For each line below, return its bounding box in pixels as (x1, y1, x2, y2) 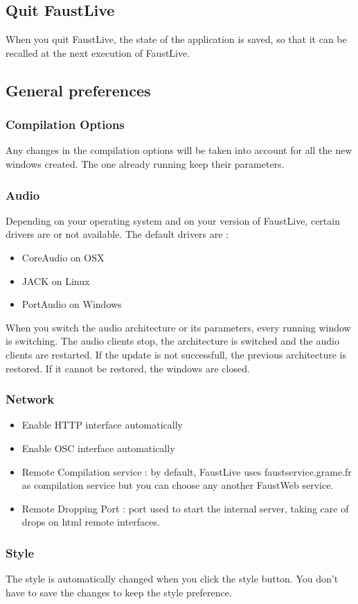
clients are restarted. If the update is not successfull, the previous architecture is (6, 347, 346, 361)
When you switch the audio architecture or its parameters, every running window (6, 320, 351, 334)
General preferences (6, 79, 151, 101)
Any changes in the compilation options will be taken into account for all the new (6, 143, 352, 157)
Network (6, 390, 55, 408)
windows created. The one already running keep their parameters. (6, 156, 285, 171)
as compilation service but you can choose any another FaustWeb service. (21, 478, 334, 492)
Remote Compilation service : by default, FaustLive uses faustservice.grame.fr (21, 464, 352, 478)
